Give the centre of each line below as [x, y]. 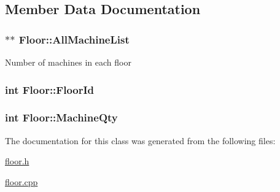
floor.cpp [21, 181]
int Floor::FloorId [50, 89]
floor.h [17, 161]
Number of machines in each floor [68, 62]
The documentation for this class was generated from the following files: [140, 140]
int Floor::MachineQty [61, 117]
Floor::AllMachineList [74, 39]
